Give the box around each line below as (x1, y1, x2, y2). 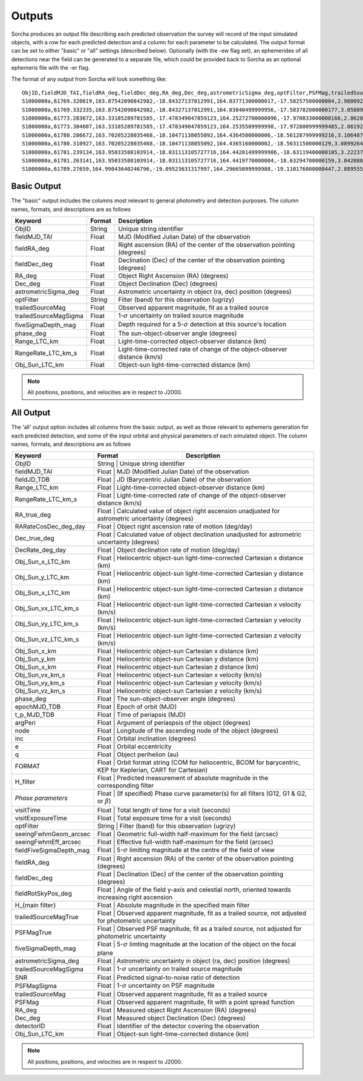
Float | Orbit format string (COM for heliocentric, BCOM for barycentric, (97, 758, 301, 767)
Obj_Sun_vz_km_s (15, 687, 66, 695)
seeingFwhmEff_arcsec (15, 837, 82, 846)
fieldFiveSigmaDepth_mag (15, 846, 90, 854)
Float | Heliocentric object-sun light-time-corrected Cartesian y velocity (97, 616, 302, 624)
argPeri (15, 719, 36, 727)
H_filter (15, 777, 36, 786)
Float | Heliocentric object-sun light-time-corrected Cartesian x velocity (97, 600, 302, 609)
